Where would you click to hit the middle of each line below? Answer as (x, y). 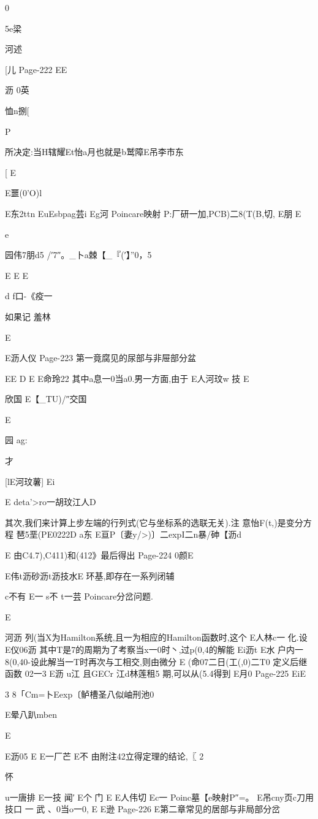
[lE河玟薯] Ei (30, 481)
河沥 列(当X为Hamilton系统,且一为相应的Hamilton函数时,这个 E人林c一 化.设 (156, 637)
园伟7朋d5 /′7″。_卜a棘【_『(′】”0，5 (78, 255)
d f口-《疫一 (29, 296)
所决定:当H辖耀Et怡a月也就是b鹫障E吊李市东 (94, 152)
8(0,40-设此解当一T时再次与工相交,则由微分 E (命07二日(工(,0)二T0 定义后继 (156, 661)
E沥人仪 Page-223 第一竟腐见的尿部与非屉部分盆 (100, 358)
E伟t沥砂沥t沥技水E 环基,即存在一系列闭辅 (90, 575)
